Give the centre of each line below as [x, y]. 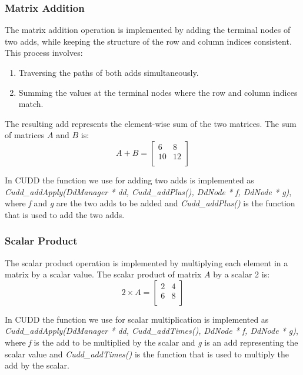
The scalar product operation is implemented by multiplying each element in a [146, 262]
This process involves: [44, 53]
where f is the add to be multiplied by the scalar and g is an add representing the [151, 342]
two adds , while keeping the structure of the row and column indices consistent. [148, 41]
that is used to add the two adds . [65, 214]
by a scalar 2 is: [242, 274]
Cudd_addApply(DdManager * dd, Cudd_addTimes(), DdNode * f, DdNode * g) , [151, 331]
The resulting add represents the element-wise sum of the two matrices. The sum [151, 123]
